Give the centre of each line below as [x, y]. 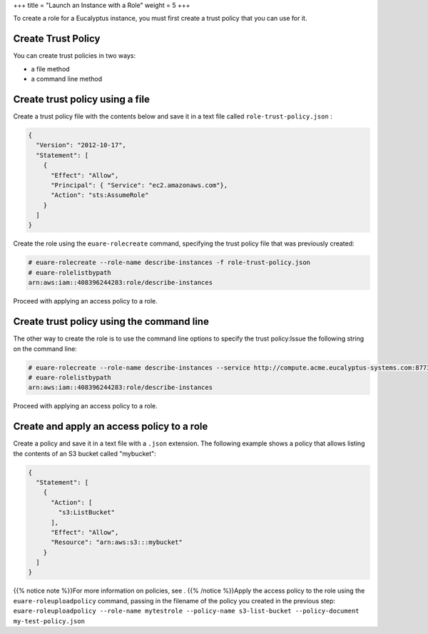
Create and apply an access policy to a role [111, 427]
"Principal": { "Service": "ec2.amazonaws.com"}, [139, 185]
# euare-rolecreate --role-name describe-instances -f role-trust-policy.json [169, 263]
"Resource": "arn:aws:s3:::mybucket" [117, 542]
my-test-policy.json [49, 621]
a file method [51, 69]
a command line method [67, 79]
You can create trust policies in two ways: [74, 56]
